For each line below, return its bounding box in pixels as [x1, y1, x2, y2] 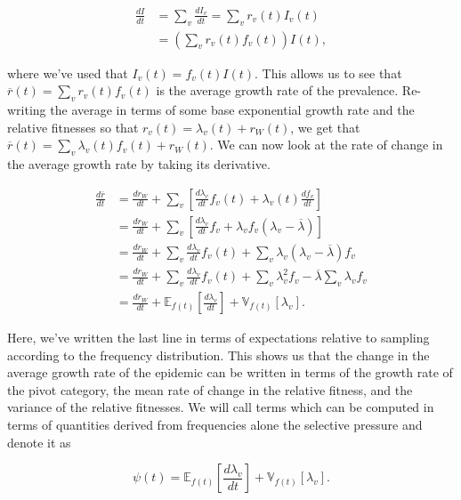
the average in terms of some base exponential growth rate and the [50, 100, 415, 118]
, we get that [290, 117, 360, 136]
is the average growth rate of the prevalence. [156, 81, 399, 100]
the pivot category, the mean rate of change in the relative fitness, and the [7, 380, 413, 399]
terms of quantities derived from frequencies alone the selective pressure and [7, 415, 423, 433]
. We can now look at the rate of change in [209, 135, 443, 154]
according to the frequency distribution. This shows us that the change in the [7, 345, 430, 364]
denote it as [7, 432, 71, 451]
